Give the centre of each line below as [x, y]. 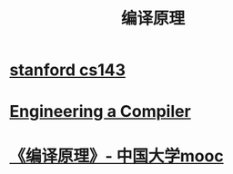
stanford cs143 [67, 70]
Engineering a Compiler [100, 112]
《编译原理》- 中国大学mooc [117, 156]
